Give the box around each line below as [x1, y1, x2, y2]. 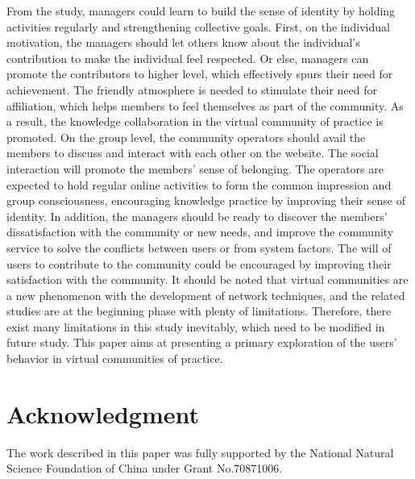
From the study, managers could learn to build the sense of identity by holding [6, 2, 396, 19]
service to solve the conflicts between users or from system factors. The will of [6, 239, 392, 256]
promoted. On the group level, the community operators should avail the [6, 128, 366, 145]
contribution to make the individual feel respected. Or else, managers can [6, 49, 369, 66]
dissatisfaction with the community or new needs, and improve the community [6, 223, 394, 240]
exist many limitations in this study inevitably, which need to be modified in [6, 318, 385, 335]
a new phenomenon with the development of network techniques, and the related [6, 286, 405, 303]
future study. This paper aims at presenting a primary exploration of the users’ [6, 334, 397, 351]
